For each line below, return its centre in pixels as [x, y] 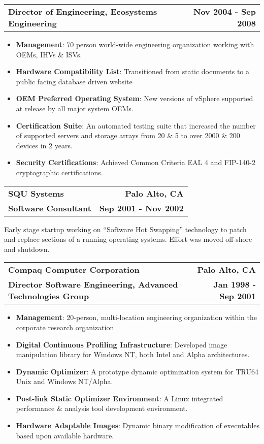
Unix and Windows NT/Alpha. [64, 381]
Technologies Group [49, 296]
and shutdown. [27, 249]
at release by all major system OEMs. [75, 108]
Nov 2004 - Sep [225, 11]
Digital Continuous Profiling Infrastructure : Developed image [122, 344]
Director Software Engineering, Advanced [93, 284]
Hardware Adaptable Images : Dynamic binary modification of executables [138, 425]
